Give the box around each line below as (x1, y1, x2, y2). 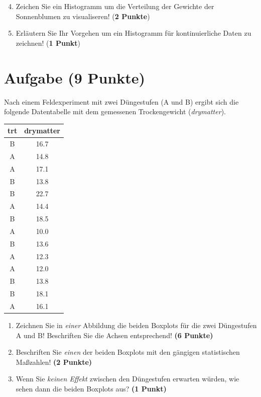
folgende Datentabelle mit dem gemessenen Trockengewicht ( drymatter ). (4, 106, 226, 117)
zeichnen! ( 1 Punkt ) (16, 37, 81, 48)
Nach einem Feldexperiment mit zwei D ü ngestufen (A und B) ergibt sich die (4, 96, 239, 107)
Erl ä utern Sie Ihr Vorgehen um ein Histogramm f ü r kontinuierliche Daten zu (16, 28, 251, 38)
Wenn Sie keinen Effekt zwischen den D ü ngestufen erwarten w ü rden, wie (16, 373, 239, 384)
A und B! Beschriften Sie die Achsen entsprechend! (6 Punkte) (16, 330, 213, 340)
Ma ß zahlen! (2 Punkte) (16, 356, 92, 367)
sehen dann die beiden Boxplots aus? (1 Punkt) (16, 383, 167, 394)
